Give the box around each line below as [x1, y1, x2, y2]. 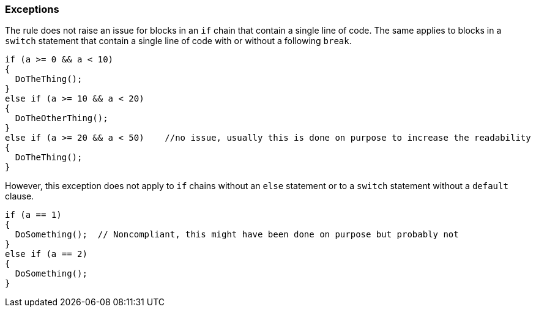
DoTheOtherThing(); [15, 113, 108, 124]
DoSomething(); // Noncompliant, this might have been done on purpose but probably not [15, 229, 459, 240]
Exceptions [5, 3, 59, 15]
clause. [5, 191, 34, 202]
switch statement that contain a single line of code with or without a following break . [5, 35, 352, 46]
